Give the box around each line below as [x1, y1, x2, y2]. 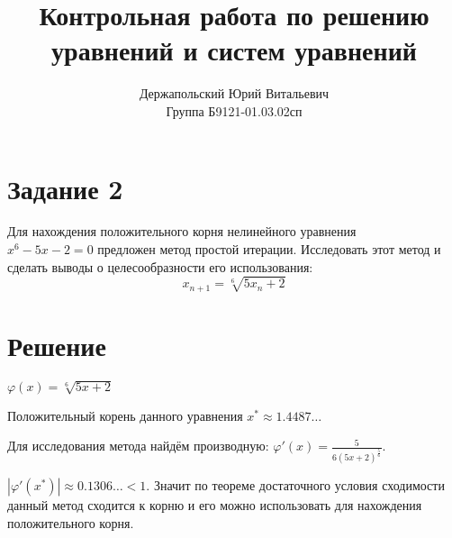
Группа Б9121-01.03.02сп [166, 101, 303, 120]
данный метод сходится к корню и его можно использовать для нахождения [7, 495, 422, 514]
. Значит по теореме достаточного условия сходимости [146, 475, 445, 494]
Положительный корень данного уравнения [7, 406, 243, 424]
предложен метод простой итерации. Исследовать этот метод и [97, 240, 441, 259]
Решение [7, 327, 106, 364]
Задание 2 [7, 169, 123, 206]
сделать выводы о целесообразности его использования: [7, 257, 313, 276]
